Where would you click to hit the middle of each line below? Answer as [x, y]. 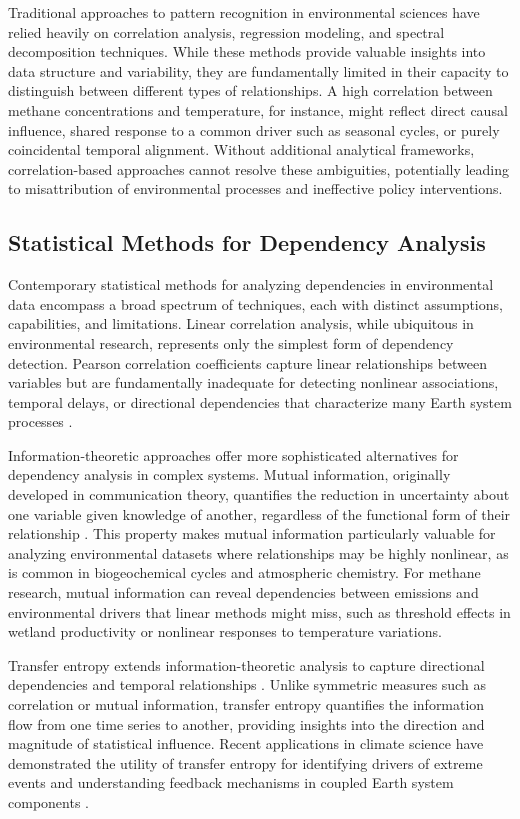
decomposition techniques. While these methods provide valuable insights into [247, 51]
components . [48, 801]
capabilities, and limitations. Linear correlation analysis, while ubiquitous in [241, 323]
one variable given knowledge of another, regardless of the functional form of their [259, 513]
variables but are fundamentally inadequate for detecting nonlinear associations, [253, 382]
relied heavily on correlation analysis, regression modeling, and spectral [226, 31]
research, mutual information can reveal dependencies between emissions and [243, 592]
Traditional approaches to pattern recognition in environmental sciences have [244, 12]
